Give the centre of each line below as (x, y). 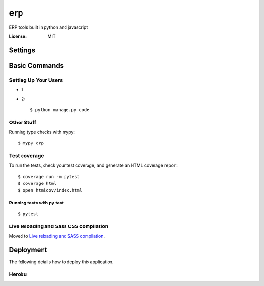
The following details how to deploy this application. (61, 262)
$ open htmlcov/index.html (50, 190)
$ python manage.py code (60, 110)
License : (18, 36)
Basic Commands (36, 66)
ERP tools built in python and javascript (48, 27)
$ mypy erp (31, 143)
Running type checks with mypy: (42, 132)
